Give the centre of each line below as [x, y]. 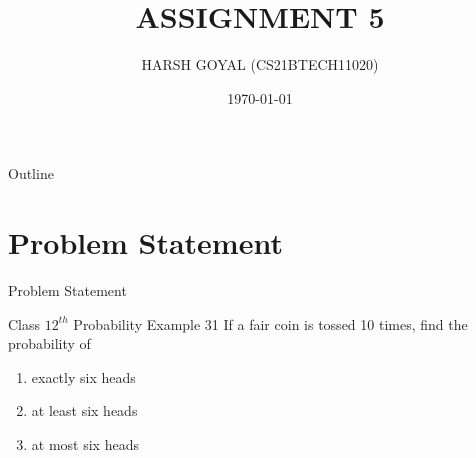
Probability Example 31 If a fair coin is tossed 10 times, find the [270, 323]
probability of [49, 343]
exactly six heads [83, 376]
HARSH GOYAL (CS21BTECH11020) [260, 64]
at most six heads [85, 444]
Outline [31, 173]
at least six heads [84, 410]
